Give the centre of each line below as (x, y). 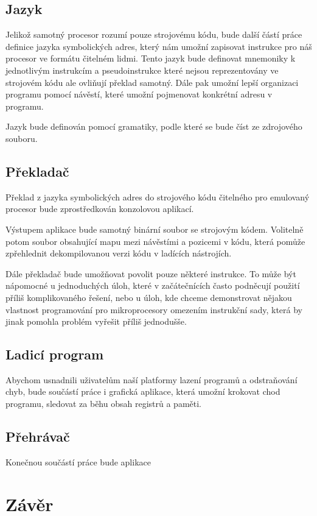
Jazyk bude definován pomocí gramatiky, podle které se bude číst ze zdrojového (154, 126)
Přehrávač (38, 436)
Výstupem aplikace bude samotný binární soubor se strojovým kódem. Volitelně (155, 229)
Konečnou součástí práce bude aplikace (78, 461)
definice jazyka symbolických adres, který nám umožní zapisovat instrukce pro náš (159, 46)
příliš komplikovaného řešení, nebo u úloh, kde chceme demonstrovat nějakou (149, 297)
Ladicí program (55, 354)
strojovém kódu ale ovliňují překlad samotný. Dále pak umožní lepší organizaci (152, 82)
